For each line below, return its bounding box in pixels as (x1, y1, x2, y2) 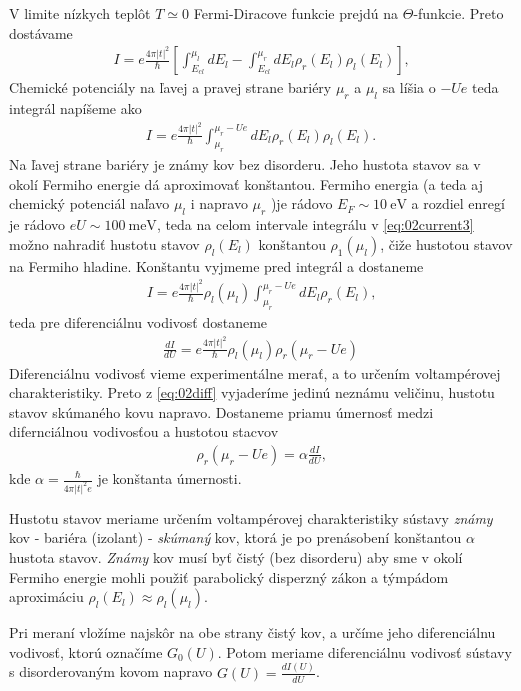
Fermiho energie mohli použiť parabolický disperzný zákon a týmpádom (9, 566, 449, 587)
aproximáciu (9, 586, 84, 607)
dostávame (9, 22, 73, 43)
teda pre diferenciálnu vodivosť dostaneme (9, 312, 268, 333)
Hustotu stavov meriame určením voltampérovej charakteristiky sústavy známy (9, 507, 493, 528)
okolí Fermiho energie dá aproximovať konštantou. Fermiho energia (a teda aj (9, 173, 483, 194)
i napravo (190, 193, 248, 214)
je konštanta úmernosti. (97, 468, 242, 488)
